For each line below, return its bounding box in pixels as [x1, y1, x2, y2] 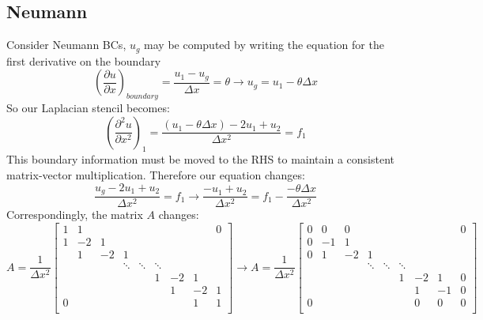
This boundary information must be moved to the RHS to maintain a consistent [6, 151, 394, 168]
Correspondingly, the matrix [6, 206, 143, 223]
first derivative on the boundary [6, 52, 161, 69]
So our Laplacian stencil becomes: [6, 100, 170, 116]
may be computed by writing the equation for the [144, 36, 384, 53]
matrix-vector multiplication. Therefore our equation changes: [6, 167, 305, 183]
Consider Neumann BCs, [6, 36, 126, 53]
